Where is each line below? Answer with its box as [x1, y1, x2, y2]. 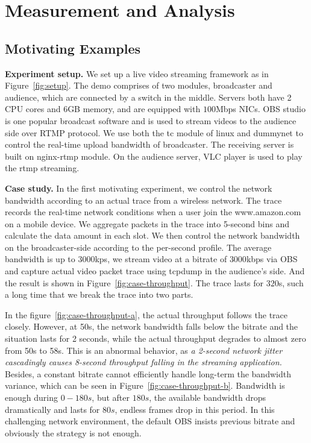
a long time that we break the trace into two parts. [5, 288, 193, 301]
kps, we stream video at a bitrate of [95, 253, 227, 265]
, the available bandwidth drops [149, 391, 266, 404]
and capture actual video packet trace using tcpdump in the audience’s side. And [5, 265, 305, 277]
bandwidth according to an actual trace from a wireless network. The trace [5, 193, 282, 206]
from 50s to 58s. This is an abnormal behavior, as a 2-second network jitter [5, 344, 283, 356]
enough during [5, 391, 58, 404]
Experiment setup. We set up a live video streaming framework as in [5, 67, 269, 80]
